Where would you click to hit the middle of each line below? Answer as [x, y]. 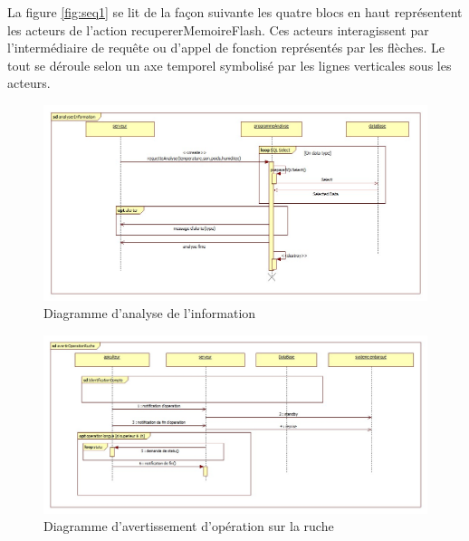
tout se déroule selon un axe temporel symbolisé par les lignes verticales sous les [230, 65]
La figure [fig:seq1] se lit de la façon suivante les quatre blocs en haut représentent [235, 12]
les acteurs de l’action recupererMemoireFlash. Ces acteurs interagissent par [218, 29]
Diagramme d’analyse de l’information [150, 313]
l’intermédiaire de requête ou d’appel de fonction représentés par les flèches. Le [226, 48]
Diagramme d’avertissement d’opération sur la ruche [189, 526]
